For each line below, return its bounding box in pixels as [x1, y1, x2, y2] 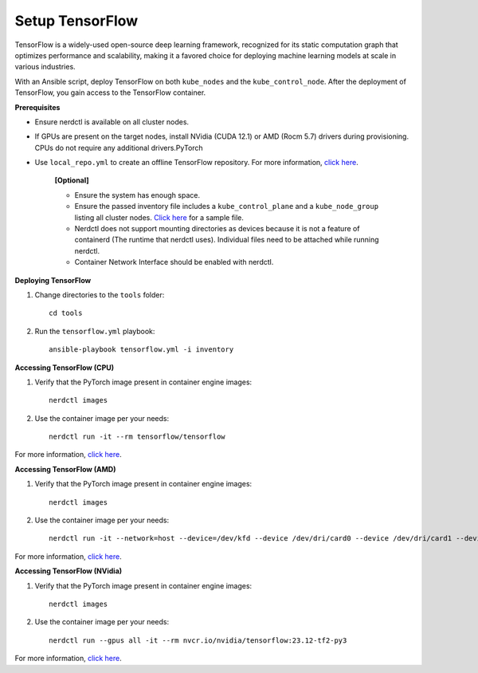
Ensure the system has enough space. [74, 190, 201, 199]
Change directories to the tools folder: [34, 289, 165, 299]
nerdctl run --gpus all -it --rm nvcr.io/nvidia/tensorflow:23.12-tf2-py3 [49, 636, 347, 645]
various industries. [14, 62, 76, 72]
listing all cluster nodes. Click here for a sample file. [74, 212, 245, 222]
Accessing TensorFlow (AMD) [14, 464, 116, 474]
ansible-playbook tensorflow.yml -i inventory [49, 345, 234, 354]
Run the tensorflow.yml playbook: [34, 326, 155, 336]
